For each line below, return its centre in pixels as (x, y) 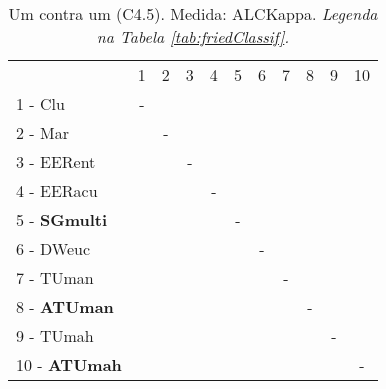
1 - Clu (40, 103)
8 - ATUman (65, 306)
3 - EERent (56, 161)
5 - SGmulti (62, 219)
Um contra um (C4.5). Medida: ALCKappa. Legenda (193, 13)
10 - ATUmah (69, 364)
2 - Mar (42, 132)
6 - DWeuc (53, 248)
